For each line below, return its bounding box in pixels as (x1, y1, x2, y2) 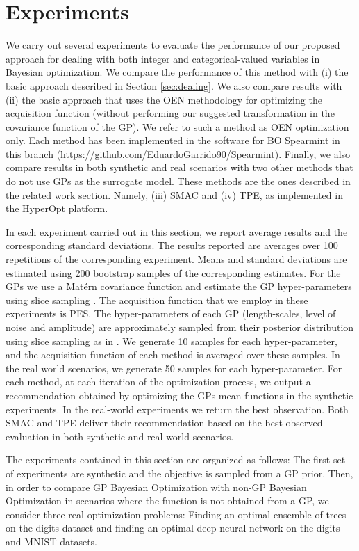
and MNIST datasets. (6, 534, 97, 548)
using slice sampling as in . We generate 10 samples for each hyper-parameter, (6, 333, 337, 348)
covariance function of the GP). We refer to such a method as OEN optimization (6, 119, 349, 134)
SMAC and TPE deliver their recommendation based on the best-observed (6, 415, 323, 430)
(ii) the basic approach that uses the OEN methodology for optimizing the (6, 92, 322, 106)
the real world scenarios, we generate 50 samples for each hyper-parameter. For (6, 360, 342, 375)
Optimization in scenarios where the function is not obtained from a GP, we (6, 493, 329, 508)
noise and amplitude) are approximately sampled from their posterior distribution (6, 320, 354, 334)
